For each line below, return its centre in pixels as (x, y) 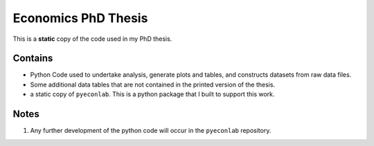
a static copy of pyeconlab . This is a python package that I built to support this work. (152, 94)
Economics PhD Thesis (80, 18)
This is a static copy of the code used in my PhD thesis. (92, 39)
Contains (33, 58)
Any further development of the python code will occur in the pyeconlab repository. (151, 131)
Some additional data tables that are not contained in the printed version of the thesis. (153, 84)
